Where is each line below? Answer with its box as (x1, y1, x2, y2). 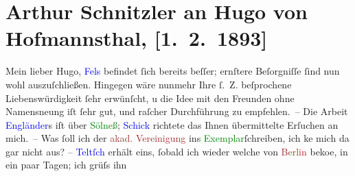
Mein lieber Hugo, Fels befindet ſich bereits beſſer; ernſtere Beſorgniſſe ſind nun (5, 64, 340, 78)
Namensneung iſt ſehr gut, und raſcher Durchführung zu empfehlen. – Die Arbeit (5, 104, 348, 118)
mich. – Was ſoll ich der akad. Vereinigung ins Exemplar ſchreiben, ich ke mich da (5, 131, 350, 145)
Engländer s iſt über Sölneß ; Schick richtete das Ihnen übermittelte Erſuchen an (5, 117, 339, 131)
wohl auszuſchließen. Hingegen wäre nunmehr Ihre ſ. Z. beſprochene (5, 77, 292, 91)
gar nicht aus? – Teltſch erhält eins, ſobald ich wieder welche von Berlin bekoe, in (5, 144, 348, 158)
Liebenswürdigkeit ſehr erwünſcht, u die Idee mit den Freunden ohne (5, 90, 295, 105)
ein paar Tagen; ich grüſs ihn (5, 158, 127, 172)
